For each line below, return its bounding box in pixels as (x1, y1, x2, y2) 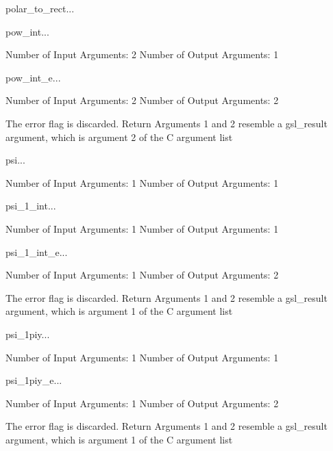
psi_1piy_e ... (5, 373, 62, 387)
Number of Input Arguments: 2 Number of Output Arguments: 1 (5, 47, 279, 62)
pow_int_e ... (5, 70, 61, 84)
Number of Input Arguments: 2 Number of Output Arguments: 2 (5, 93, 279, 107)
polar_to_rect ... (5, 1, 75, 15)
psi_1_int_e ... (5, 244, 68, 259)
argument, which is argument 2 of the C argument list (5, 129, 233, 144)
